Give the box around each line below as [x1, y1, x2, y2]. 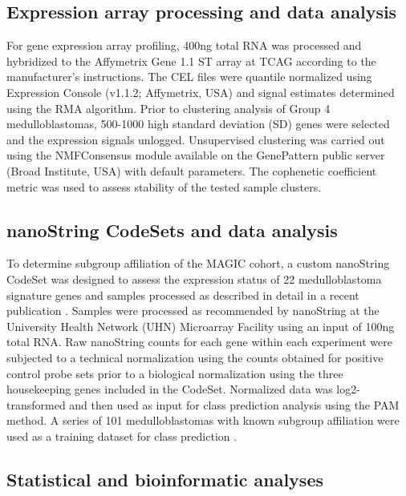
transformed [6, 396, 66, 413]
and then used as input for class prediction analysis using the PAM [69, 396, 400, 413]
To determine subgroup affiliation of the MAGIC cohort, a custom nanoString [6, 255, 390, 272]
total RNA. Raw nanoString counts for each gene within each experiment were [6, 333, 392, 350]
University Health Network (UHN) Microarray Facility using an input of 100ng [6, 317, 395, 334]
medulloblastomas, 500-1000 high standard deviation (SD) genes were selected [6, 115, 390, 132]
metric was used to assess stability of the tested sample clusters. [6, 178, 322, 195]
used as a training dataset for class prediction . [6, 427, 238, 444]
